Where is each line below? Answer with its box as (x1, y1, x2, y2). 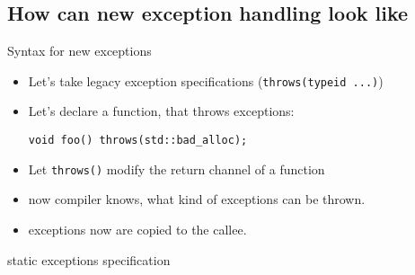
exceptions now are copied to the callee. (28, 219, 247, 238)
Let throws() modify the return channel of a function (28, 159, 325, 178)
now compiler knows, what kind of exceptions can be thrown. (28, 190, 366, 208)
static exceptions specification (7, 250, 171, 269)
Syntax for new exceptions (7, 41, 152, 60)
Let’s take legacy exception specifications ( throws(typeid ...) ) (28, 71, 384, 90)
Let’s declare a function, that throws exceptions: (28, 102, 295, 120)
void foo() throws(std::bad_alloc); (28, 134, 248, 147)
